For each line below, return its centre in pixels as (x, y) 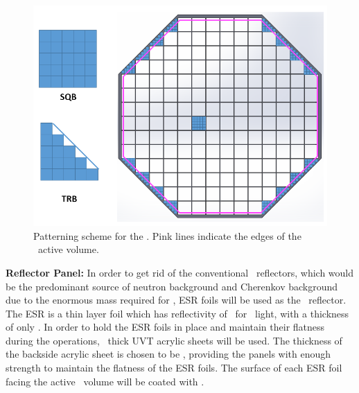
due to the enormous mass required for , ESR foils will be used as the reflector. (176, 300)
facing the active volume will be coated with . (105, 381)
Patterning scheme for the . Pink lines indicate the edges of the (167, 235)
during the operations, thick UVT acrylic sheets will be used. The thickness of (174, 340)
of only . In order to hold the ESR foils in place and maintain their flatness (165, 327)
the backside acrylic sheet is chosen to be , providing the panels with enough (168, 354)
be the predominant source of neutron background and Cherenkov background (172, 286)
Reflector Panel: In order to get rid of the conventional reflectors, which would (180, 272)
